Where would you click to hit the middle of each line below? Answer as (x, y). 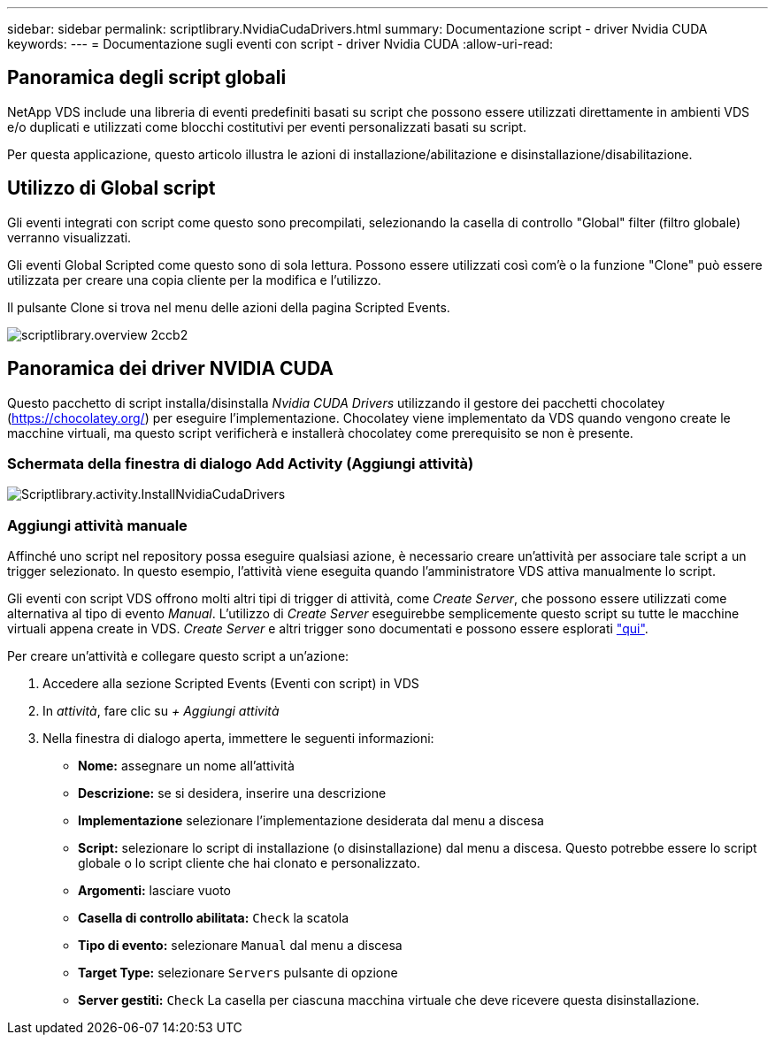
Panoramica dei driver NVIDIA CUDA (170, 369)
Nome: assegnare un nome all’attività (186, 766)
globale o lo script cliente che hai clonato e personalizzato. (249, 863)
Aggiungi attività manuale (97, 525)
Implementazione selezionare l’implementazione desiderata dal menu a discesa (311, 821)
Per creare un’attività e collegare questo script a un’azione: (178, 656)
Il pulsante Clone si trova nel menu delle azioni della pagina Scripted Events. (229, 307)
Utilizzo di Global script (111, 188)
